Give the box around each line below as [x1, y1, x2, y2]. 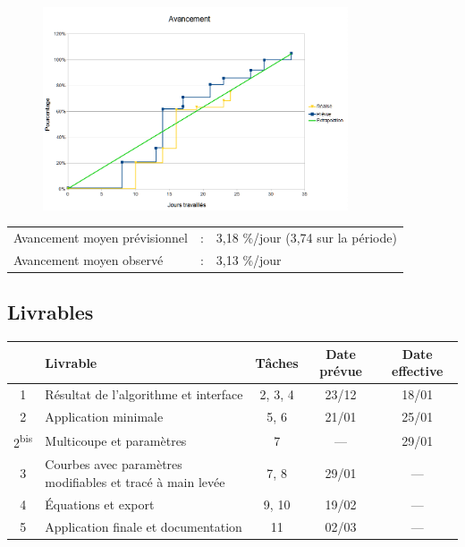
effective [392, 362, 444, 380]
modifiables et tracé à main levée [45, 472, 225, 491]
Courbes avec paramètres [45, 455, 182, 474]
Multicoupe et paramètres [45, 431, 187, 449]
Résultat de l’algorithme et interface [45, 385, 243, 404]
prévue [319, 362, 362, 380]
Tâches [255, 353, 299, 372]
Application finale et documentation [45, 517, 242, 535]
